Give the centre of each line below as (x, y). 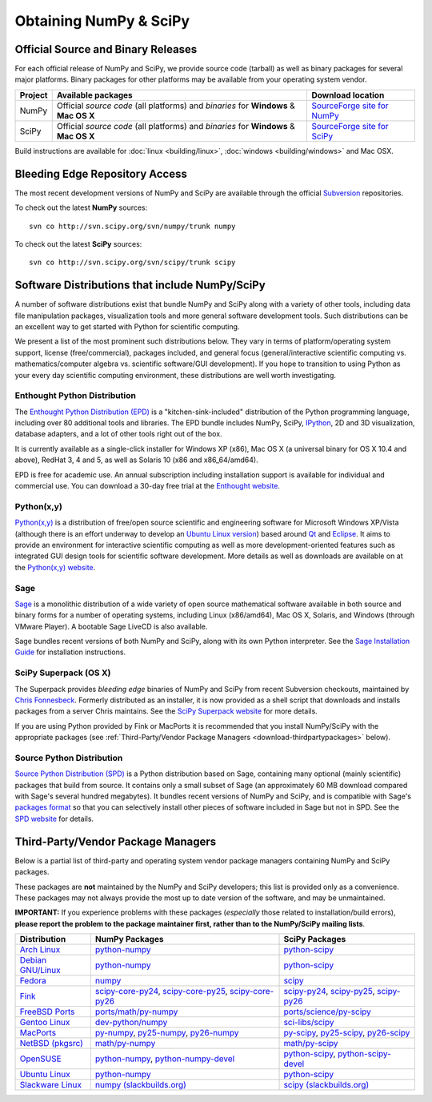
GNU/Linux (40, 971)
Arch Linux (40, 950)
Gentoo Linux (45, 1023)
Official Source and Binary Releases (106, 49)
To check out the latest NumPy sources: (81, 207)
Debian (33, 960)
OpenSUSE (40, 1059)
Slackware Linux (51, 1085)
